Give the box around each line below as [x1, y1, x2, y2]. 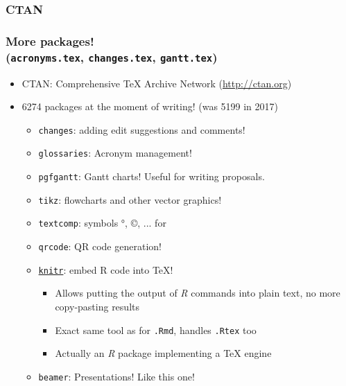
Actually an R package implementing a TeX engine [55, 346, 272, 360]
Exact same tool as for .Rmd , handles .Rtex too [55, 322, 257, 337]
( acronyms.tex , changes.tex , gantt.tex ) [6, 48, 218, 65]
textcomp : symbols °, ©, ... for [38, 216, 166, 230]
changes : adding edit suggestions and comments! [38, 122, 245, 137]
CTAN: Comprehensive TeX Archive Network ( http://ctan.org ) [21, 76, 292, 90]
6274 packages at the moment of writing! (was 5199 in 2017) [21, 99, 279, 114]
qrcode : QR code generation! [38, 239, 162, 254]
